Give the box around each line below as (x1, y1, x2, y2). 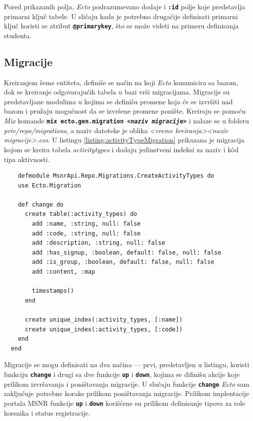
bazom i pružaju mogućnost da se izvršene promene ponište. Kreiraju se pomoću (4, 106, 246, 116)
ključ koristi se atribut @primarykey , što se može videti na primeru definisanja (4, 21, 239, 31)
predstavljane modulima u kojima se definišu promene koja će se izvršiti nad (4, 96, 233, 106)
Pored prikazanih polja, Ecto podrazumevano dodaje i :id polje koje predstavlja (4, 1, 245, 11)
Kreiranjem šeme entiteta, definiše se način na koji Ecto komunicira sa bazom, (4, 77, 238, 87)
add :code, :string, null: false (32, 230, 141, 237)
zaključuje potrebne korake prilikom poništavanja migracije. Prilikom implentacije (4, 388, 250, 398)
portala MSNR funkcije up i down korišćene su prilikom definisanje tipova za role (4, 398, 245, 408)
